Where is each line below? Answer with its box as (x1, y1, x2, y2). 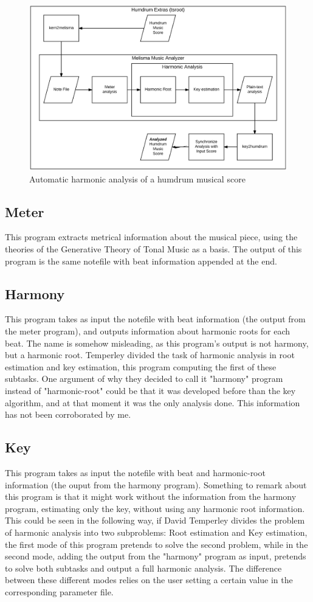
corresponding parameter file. (5, 585, 114, 598)
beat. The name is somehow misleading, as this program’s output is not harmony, (5, 336, 309, 349)
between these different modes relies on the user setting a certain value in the (5, 573, 293, 586)
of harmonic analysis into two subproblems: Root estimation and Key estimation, (5, 525, 308, 538)
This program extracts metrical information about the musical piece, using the (5, 230, 298, 243)
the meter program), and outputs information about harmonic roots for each (5, 325, 291, 337)
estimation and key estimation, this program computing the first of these (5, 360, 277, 373)
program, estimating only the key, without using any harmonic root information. (5, 502, 305, 514)
